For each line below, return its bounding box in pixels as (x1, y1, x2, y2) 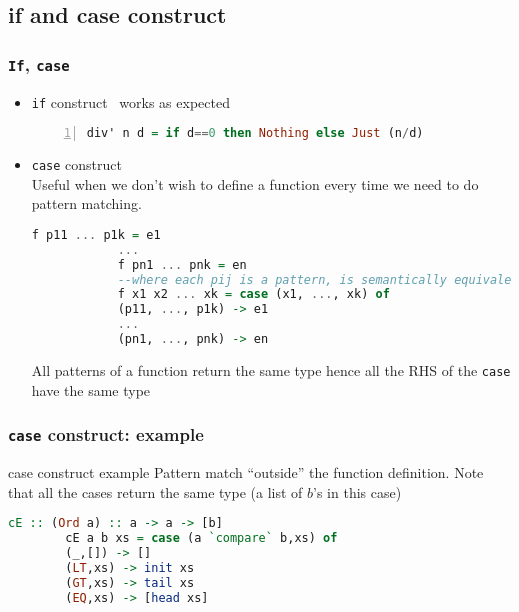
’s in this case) (313, 481, 402, 502)
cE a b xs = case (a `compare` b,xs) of (65, 531, 338, 546)
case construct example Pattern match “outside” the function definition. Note (8, 461, 484, 482)
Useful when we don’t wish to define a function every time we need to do (31, 173, 479, 194)
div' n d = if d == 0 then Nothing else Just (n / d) (86, 126, 424, 141)
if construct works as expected (31, 91, 230, 112)
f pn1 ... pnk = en (117, 257, 247, 272)
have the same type (31, 379, 151, 400)
